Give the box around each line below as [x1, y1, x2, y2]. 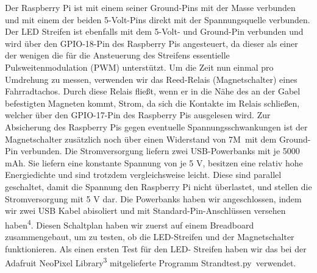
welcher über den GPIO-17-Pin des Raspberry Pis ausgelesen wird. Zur [5, 108, 271, 121]
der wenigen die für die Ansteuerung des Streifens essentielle [5, 49, 230, 62]
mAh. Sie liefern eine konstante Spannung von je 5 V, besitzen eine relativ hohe [5, 156, 303, 169]
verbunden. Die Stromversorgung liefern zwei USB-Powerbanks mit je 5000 [20, 144, 300, 157]
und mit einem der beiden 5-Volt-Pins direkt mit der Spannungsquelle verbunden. [5, 13, 310, 26]
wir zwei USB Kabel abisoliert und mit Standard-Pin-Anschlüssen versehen [5, 204, 286, 217]
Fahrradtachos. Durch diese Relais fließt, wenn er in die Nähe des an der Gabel [5, 85, 301, 97]
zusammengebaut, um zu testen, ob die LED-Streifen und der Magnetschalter [5, 230, 294, 243]
